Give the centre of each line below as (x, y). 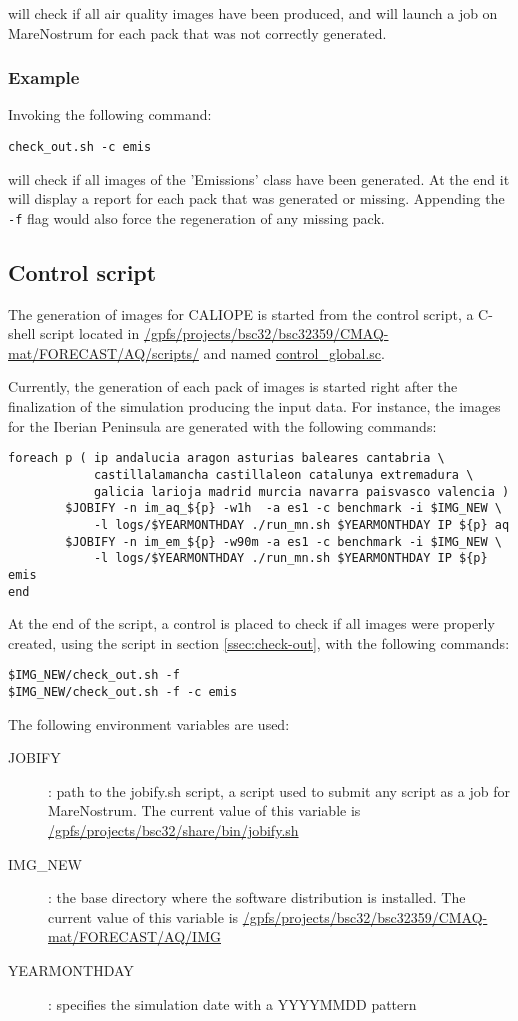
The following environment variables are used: (149, 723)
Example (44, 77)
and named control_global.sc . (294, 352)
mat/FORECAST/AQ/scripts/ (103, 352)
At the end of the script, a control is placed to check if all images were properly (251, 623)
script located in (89, 333)
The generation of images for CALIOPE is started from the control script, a (241, 313)
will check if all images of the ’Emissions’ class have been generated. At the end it (259, 178)
